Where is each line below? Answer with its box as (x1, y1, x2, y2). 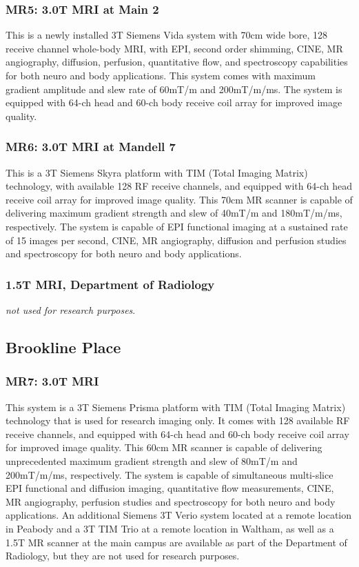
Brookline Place (6, 336, 121, 357)
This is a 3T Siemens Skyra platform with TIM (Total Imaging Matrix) (6, 165, 308, 179)
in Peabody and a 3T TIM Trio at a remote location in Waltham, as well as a (6, 521, 334, 535)
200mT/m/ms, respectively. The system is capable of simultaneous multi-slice (6, 467, 334, 481)
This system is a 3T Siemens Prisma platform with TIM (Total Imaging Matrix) (6, 399, 346, 414)
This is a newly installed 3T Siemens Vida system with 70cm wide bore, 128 (6, 28, 328, 42)
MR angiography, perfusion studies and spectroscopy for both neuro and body (6, 494, 336, 508)
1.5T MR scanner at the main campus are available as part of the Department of (6, 535, 347, 549)
